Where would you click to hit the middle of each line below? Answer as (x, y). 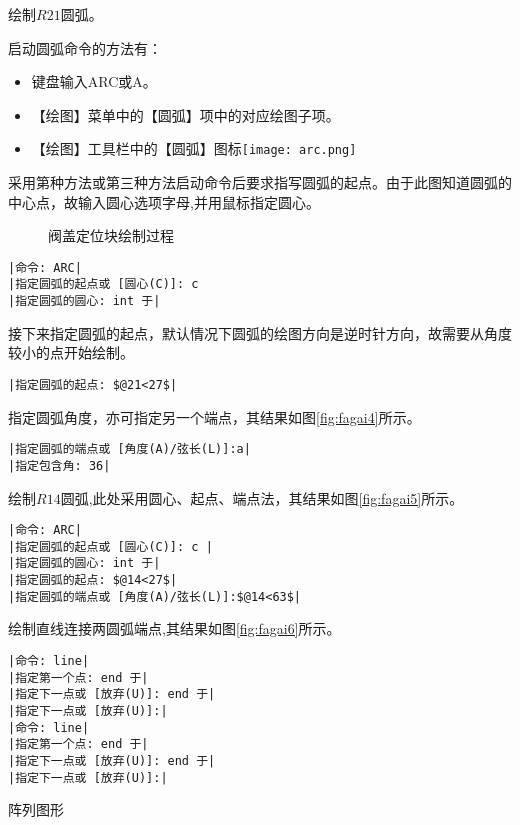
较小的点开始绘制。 (71, 352)
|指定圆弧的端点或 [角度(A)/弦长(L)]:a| (129, 449)
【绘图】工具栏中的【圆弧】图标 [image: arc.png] (194, 148)
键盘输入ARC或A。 (94, 81)
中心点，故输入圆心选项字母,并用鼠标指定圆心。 (164, 201)
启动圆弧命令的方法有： (85, 47)
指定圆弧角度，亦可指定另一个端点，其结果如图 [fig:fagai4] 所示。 (214, 416)
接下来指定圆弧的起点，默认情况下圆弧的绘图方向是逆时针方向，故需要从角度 (260, 332)
